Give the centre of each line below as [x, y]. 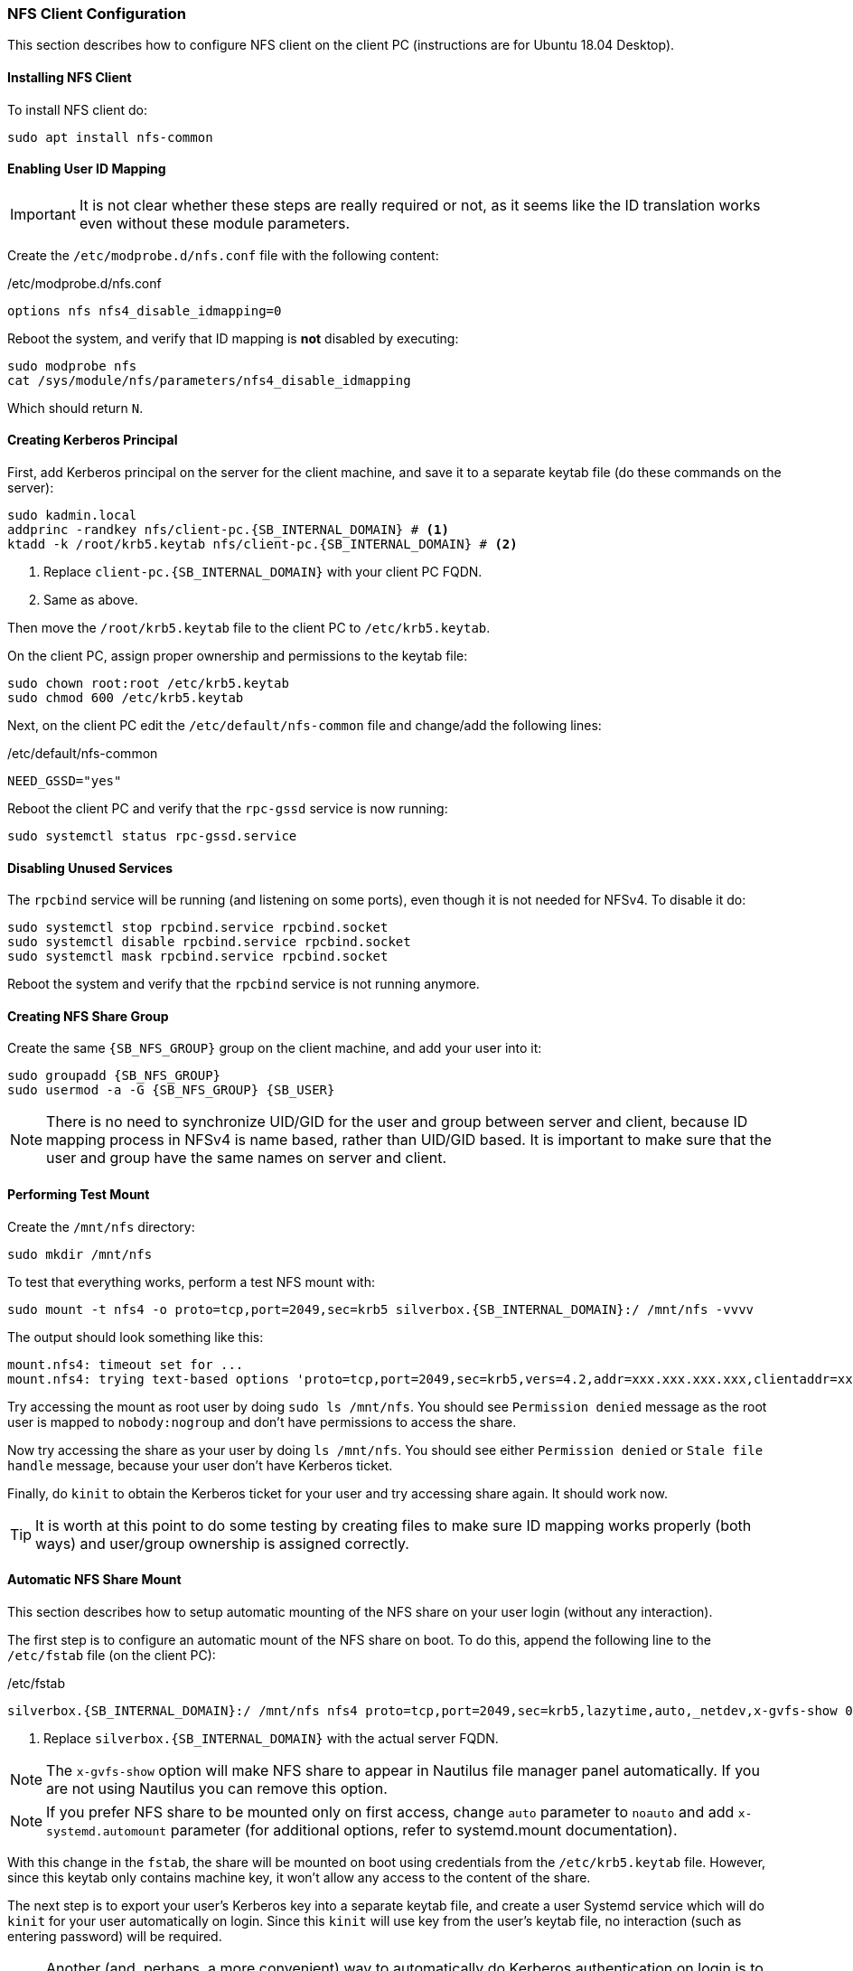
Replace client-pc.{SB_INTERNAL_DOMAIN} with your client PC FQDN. [263, 572]
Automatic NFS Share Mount [94, 1580]
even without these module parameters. [215, 223]
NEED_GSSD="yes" [65, 781]
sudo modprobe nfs [72, 366]
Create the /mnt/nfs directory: [101, 1226]
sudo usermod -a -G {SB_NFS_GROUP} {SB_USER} [171, 1090]
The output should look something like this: [136, 1337]
